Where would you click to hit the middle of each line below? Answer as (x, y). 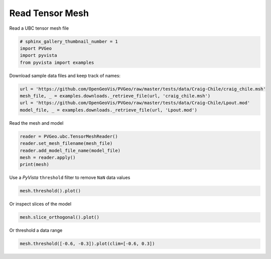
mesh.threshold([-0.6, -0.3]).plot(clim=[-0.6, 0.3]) (87, 244)
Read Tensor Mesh (49, 13)
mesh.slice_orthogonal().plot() (60, 217)
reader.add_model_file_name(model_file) (70, 150)
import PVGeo (36, 48)
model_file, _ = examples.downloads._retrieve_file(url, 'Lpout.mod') (109, 110)
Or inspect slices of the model (40, 204)
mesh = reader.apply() (48, 157)
